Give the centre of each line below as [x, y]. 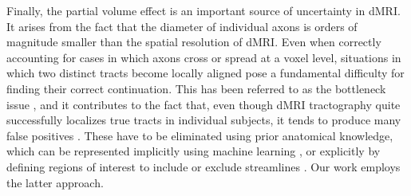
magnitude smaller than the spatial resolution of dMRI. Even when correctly [194, 42]
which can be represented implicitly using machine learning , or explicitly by [194, 151]
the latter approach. [55, 182]
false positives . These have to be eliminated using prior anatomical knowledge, [200, 135]
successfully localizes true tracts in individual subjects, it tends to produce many [204, 120]
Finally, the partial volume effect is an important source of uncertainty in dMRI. [204, 10]
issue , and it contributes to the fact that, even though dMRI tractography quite [204, 104]
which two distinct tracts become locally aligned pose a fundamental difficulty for [205, 73]
